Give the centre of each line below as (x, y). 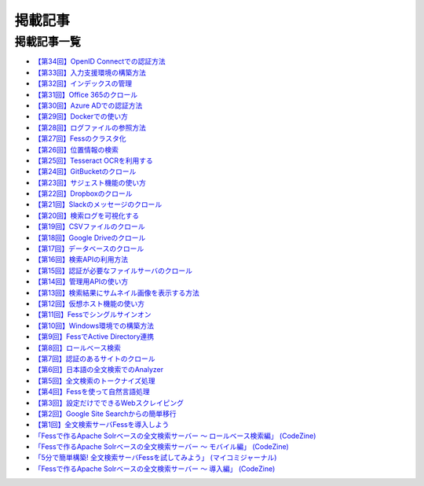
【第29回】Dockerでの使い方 (81, 116)
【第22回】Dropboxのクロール (83, 193)
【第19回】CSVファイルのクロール (90, 226)
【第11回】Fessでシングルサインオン (93, 315)
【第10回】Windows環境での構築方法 (94, 326)
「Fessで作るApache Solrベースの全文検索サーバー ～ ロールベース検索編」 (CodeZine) (175, 436)
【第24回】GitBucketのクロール (85, 171)
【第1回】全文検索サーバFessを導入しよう (102, 425)
